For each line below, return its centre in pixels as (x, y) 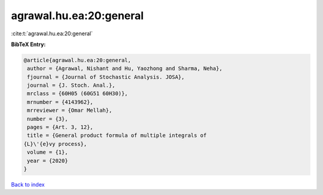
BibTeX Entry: (28, 44)
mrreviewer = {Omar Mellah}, (70, 110)
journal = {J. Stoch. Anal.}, (71, 86)
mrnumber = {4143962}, (60, 102)
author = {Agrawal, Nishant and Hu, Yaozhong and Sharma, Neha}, (125, 68)
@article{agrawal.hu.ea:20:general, (77, 60)
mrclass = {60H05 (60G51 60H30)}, (77, 94)
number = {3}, (48, 119)
